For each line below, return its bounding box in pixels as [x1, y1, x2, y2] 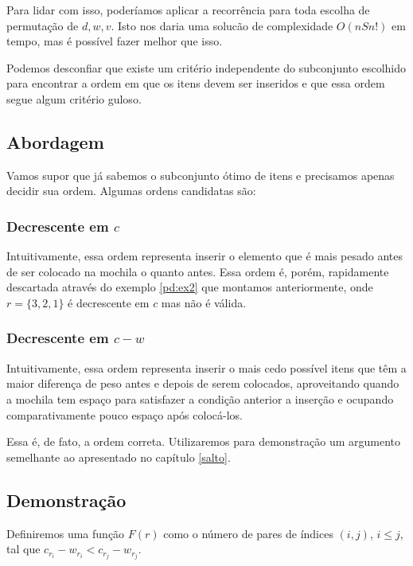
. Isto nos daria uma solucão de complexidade [111, 17, 333, 33]
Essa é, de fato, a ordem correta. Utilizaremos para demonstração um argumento [6, 433, 401, 450]
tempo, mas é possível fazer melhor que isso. [6, 33, 223, 49]
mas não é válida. [161, 294, 247, 310]
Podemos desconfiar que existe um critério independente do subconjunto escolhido [6, 59, 406, 76]
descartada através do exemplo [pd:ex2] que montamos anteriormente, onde [6, 279, 373, 295]
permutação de [6, 17, 79, 33]
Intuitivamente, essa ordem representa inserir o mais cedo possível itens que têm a [6, 359, 407, 376]
